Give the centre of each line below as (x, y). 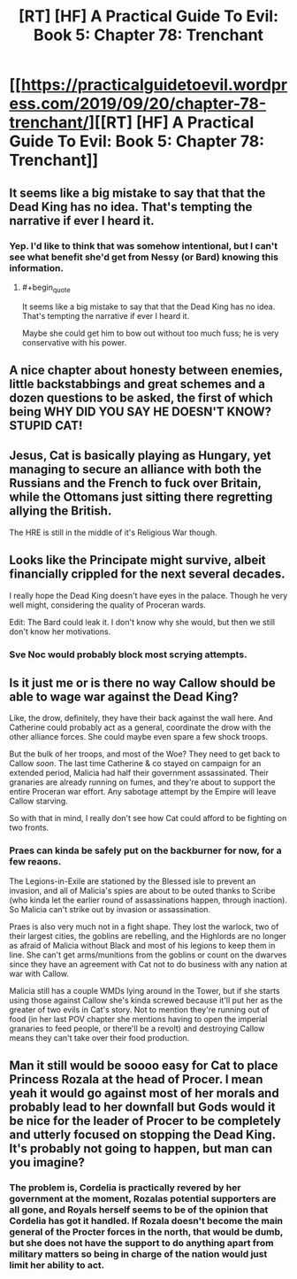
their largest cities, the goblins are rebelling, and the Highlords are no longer (148, 935)
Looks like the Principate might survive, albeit (138, 560)
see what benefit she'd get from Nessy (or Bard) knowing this (144, 257)
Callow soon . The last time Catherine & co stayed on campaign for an (135, 764)
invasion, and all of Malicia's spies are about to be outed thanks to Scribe (142, 890)
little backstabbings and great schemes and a (137, 384)
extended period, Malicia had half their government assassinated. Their (139, 773)
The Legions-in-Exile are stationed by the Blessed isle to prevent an (133, 881)
